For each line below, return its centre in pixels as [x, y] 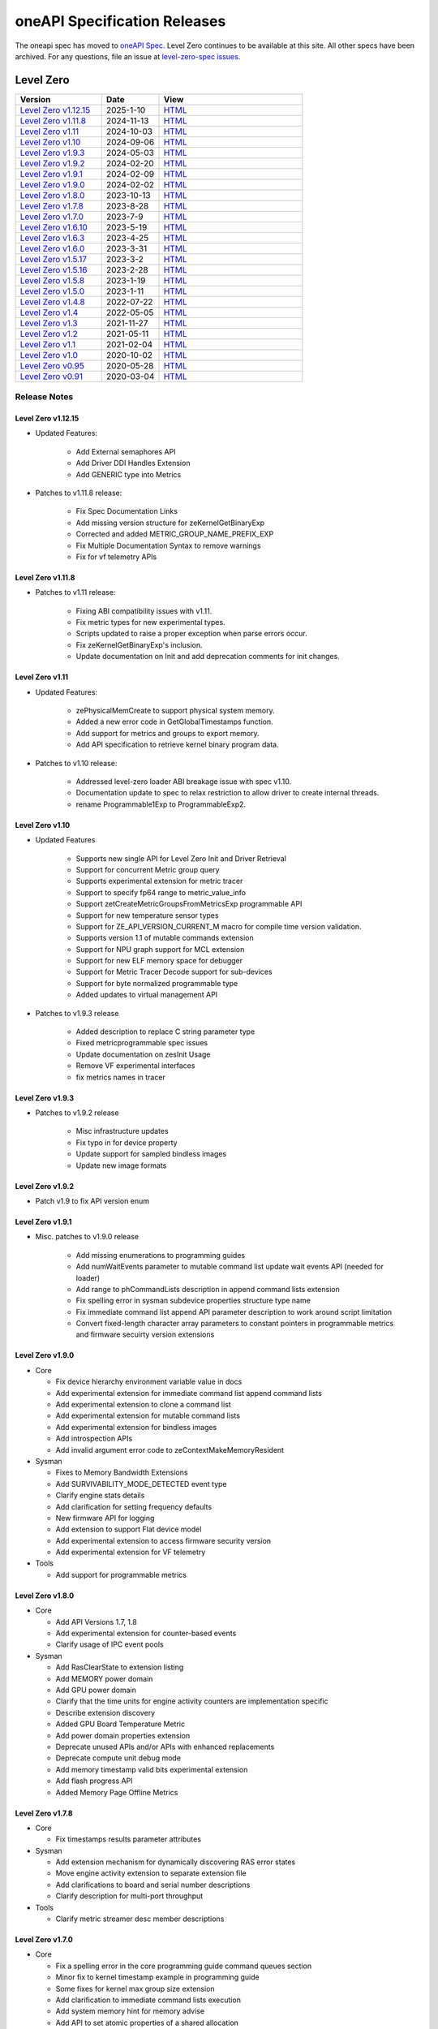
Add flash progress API [94, 1781]
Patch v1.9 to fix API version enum [92, 1200]
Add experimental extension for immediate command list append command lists [189, 1393]
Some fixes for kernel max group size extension [135, 1988]
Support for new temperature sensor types [147, 915]
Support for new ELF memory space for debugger [159, 961]
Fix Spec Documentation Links [127, 511]
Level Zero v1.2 [49, 334]
